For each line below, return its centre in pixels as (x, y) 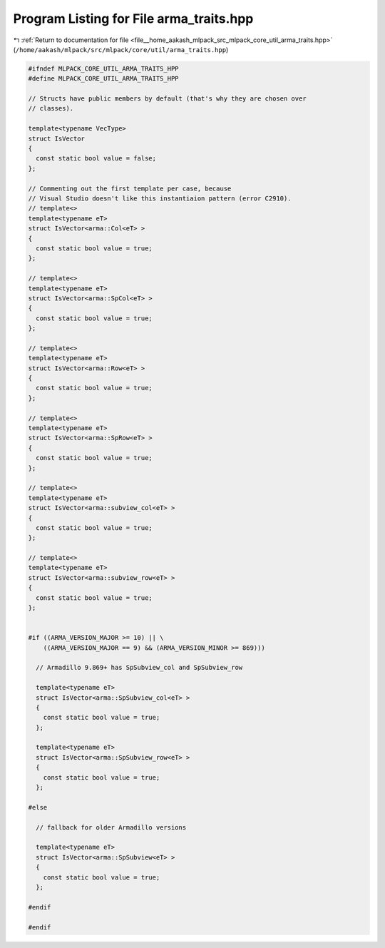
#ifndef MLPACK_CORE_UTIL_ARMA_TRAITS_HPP (103, 68)
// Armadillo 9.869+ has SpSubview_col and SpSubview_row (139, 668)
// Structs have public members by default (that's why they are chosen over (167, 99)
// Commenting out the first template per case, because (130, 188)
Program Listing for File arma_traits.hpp (133, 19)
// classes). (51, 108)
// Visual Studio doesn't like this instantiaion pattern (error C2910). (160, 199)
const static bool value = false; (96, 158)
